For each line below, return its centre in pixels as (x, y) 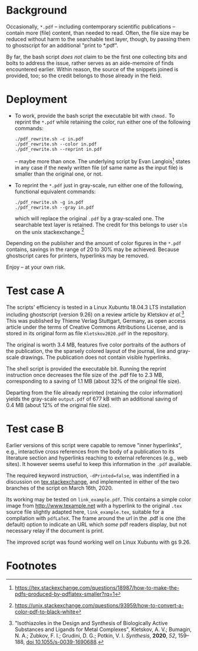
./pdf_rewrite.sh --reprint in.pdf (58, 149)
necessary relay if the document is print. (55, 530)
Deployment (37, 99)
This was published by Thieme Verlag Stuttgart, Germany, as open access (96, 320)
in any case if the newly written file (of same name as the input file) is (99, 167)
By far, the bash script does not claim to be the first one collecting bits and (97, 57)
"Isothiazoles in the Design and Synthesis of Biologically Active (91, 623)
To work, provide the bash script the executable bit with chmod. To (95, 115)
